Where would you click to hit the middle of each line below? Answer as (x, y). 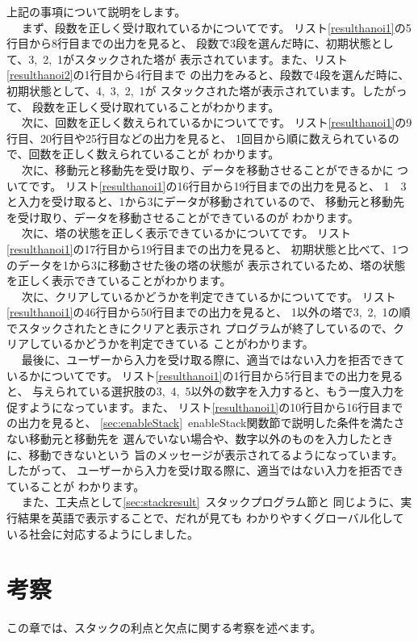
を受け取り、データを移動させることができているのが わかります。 (183, 217)
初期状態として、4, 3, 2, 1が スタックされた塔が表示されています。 (184, 90)
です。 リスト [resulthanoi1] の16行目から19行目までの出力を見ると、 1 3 (217, 185)
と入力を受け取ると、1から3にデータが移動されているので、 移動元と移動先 (206, 201)
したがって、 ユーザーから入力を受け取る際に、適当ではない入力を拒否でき (205, 470)
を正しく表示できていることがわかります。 (119, 281)
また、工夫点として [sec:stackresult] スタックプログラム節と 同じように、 (211, 502)
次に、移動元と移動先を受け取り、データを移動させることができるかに (207, 169)
